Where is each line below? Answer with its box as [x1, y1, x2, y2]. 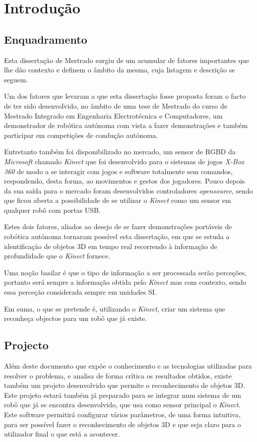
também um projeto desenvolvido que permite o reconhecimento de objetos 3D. [4, 380, 245, 390]
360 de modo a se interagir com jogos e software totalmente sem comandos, [4, 166, 233, 176]
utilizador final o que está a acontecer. [4, 429, 120, 439]
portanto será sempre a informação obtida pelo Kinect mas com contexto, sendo [4, 277, 247, 287]
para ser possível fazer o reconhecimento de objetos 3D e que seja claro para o [4, 419, 241, 429]
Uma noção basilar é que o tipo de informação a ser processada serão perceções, [4, 267, 247, 277]
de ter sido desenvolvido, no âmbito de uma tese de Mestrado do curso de [4, 100, 228, 111]
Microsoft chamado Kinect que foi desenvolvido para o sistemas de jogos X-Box [4, 156, 245, 166]
